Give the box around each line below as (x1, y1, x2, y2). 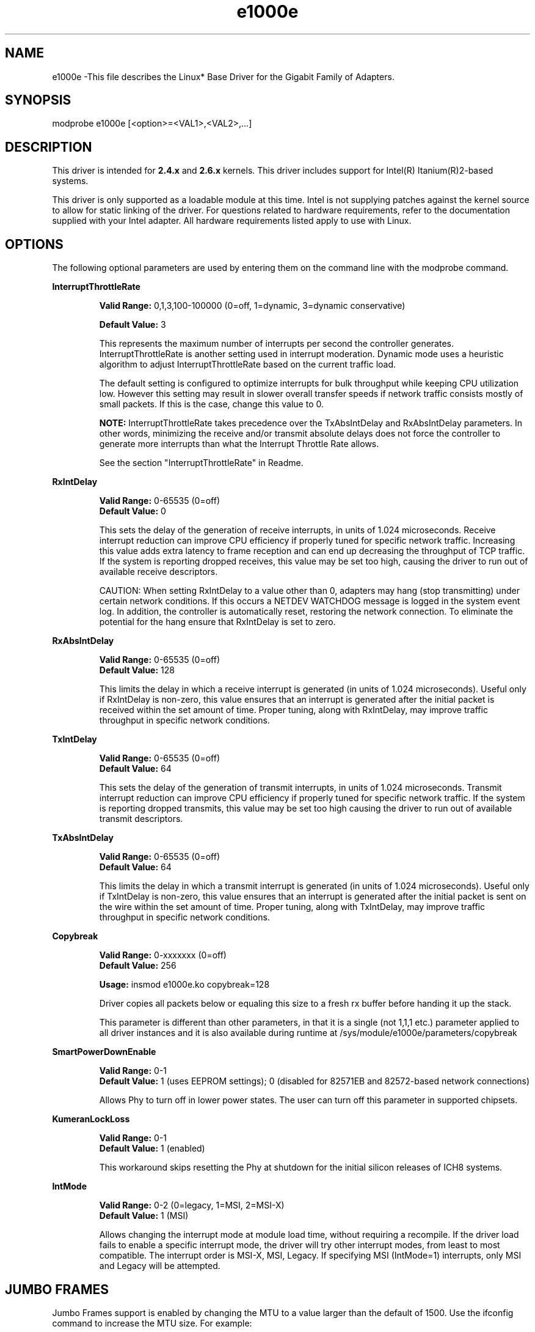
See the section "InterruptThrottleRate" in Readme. (99, 457, 304, 468)
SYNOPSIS (5, 92, 71, 108)
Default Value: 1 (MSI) (99, 1210, 189, 1221)
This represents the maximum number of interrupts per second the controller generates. (99, 338, 454, 349)
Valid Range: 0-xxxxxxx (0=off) (99, 950, 227, 961)
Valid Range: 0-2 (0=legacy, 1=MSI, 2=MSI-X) (99, 1200, 285, 1211)
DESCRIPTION (5, 139, 92, 155)
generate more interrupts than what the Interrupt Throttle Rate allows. (99, 438, 379, 450)
